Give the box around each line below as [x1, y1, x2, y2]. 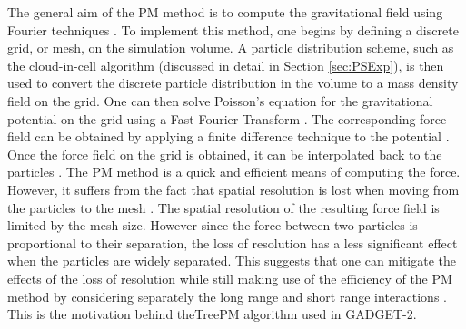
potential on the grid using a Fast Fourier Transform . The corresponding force [7, 109, 447, 128]
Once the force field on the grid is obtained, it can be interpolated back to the [7, 144, 442, 163]
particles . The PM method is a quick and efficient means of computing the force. [7, 162, 461, 181]
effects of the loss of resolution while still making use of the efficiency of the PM [7, 268, 452, 287]
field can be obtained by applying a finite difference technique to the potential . [7, 127, 450, 146]
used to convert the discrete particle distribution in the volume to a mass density [7, 73, 459, 92]
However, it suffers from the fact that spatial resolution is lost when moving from [7, 179, 460, 198]
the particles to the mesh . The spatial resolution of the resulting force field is [7, 198, 440, 217]
